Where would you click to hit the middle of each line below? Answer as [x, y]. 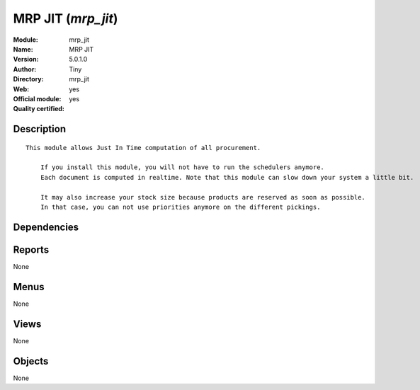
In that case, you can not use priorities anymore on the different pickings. [180, 207]
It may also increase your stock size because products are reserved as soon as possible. [203, 197]
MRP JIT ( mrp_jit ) [66, 18]
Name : [23, 49]
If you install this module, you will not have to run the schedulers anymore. [182, 167]
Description [40, 129]
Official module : [37, 98]
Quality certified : [39, 109]
